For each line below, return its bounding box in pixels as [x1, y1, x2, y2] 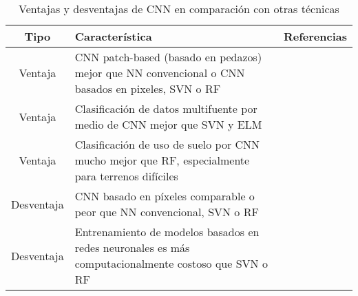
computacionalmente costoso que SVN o [74, 255, 268, 271]
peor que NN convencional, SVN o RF [74, 204, 259, 220]
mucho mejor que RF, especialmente [74, 152, 250, 168]
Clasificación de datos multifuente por [74, 101, 257, 116]
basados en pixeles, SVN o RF [74, 81, 221, 96]
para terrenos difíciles [74, 168, 178, 184]
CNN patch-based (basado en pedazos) [74, 49, 262, 65]
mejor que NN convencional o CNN [74, 65, 245, 81]
